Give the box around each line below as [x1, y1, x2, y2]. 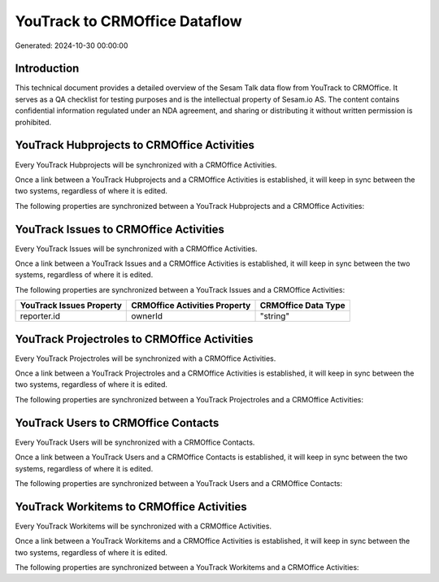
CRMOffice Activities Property [131, 300, 251, 311]
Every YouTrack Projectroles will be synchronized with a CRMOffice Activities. [15, 354, 276, 363]
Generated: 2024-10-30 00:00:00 [15, 41, 128, 50]
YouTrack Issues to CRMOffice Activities [15, 222, 225, 236]
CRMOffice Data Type [259, 300, 346, 311]
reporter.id [20, 311, 61, 322]
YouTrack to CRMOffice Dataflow [15, 12, 243, 30]
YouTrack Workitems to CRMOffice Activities [15, 500, 247, 514]
